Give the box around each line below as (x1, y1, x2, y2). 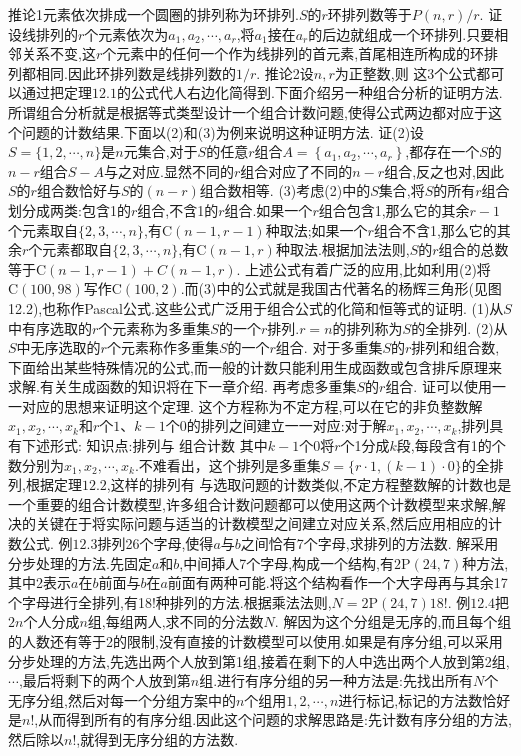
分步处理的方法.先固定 (8, 552, 152, 573)
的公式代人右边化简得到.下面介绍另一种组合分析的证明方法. (116, 82, 503, 103)
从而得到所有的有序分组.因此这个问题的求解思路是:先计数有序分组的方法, (38, 709, 512, 730)
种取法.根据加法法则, (275, 239, 410, 260)
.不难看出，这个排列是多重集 (134, 454, 321, 475)
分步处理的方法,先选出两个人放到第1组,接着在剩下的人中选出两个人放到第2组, (8, 650, 510, 671)
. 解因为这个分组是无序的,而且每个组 (274, 611, 512, 632)
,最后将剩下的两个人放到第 (18, 670, 191, 691)
